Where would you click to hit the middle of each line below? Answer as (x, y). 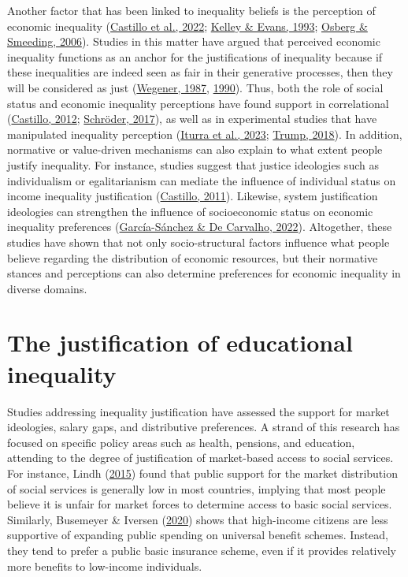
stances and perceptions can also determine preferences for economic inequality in (204, 273)
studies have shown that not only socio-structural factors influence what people (198, 242)
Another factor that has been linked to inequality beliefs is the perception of (191, 10)
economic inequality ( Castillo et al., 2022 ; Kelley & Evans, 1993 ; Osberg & (187, 26)
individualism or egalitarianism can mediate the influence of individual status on (202, 180)
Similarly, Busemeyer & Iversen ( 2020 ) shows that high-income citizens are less (198, 519)
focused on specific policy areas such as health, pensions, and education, (181, 442)
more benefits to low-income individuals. (105, 566)
